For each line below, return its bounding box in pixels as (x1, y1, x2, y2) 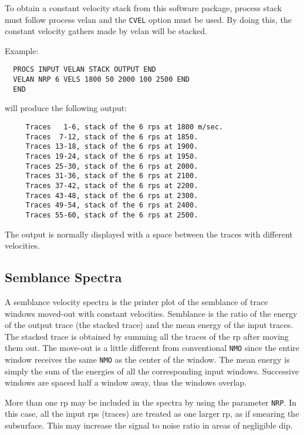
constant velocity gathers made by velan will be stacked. (5, 25, 207, 37)
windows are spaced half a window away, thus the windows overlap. (5, 376, 247, 389)
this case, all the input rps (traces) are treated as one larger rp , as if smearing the (5, 407, 299, 420)
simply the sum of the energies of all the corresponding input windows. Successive (5, 364, 299, 377)
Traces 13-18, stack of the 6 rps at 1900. (25, 142, 198, 151)
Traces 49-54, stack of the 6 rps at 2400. (25, 201, 198, 210)
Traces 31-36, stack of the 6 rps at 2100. (25, 172, 198, 180)
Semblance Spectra (5, 268, 122, 286)
